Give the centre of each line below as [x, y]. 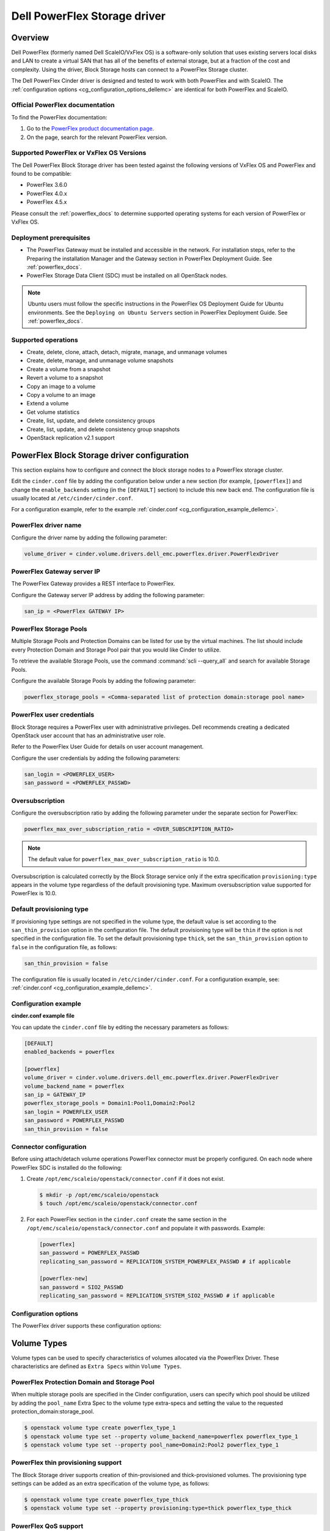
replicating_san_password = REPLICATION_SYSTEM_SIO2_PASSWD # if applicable [157, 1296]
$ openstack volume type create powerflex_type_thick [106, 1499]
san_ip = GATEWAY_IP [55, 1095]
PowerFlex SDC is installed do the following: [67, 1167]
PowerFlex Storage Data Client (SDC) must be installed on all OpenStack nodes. [127, 276]
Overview [30, 38]
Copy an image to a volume [61, 386]
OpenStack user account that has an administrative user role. [88, 735]
